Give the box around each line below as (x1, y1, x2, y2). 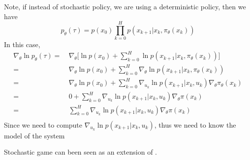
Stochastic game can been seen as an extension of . (4, 147, 157, 157)
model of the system (4, 130, 65, 140)
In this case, (4, 39, 40, 50)
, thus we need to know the (154, 119, 236, 130)
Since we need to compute (4, 119, 83, 130)
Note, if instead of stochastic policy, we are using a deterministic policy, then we (4, 1, 246, 11)
